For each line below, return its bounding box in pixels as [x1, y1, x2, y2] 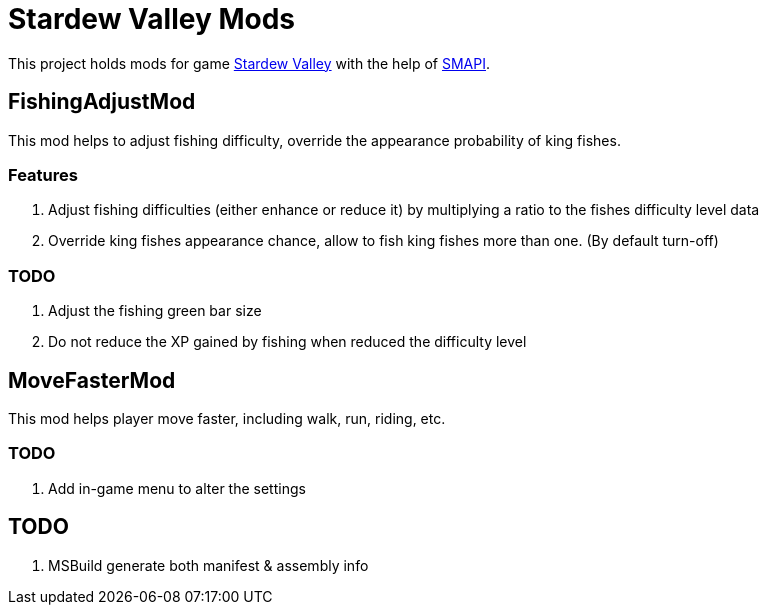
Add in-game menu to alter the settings [48, 479, 306, 497]
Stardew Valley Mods [8, 2, 296, 36]
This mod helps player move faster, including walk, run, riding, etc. [8, 409, 446, 427]
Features [8, 164, 78, 185]
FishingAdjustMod [8, 89, 196, 115]
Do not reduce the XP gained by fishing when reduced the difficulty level [48, 333, 527, 351]
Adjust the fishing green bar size [48, 302, 262, 320]
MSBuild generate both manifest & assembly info [48, 556, 369, 574]
